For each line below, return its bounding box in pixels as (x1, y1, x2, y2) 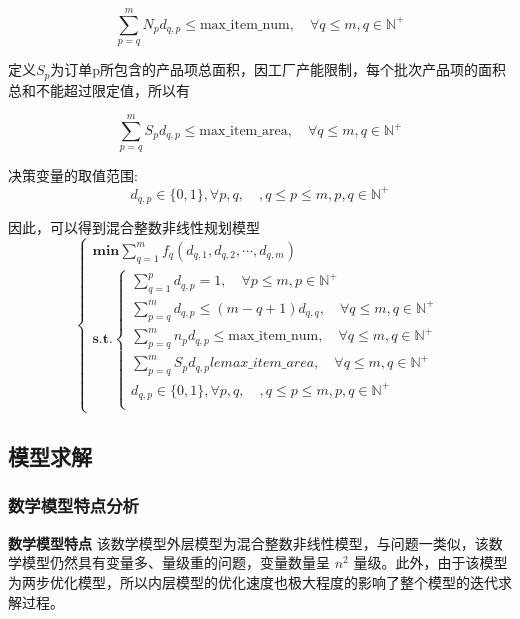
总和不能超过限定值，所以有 (8, 79, 190, 100)
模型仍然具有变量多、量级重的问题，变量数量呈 (21, 552, 330, 573)
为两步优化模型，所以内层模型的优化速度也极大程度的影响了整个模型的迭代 (8, 571, 498, 592)
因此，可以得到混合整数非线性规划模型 (8, 216, 260, 237)
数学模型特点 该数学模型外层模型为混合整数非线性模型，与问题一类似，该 (8, 532, 489, 553)
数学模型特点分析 (8, 493, 139, 518)
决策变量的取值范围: (8, 165, 138, 186)
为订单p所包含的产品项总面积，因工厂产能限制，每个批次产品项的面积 (50, 59, 507, 80)
